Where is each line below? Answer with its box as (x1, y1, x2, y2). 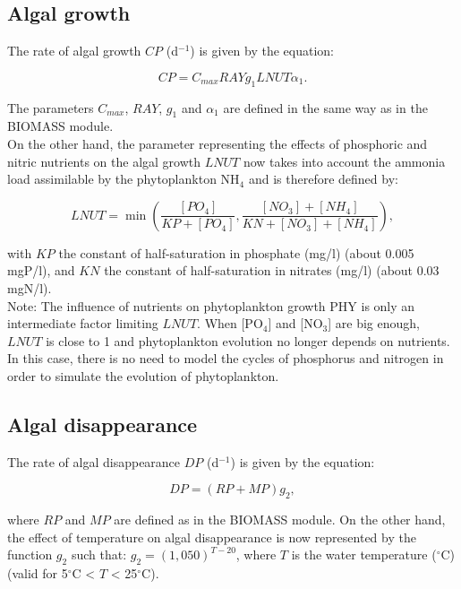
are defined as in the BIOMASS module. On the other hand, (114, 510, 446, 529)
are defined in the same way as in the (223, 98, 428, 117)
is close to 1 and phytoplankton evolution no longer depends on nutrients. (46, 331, 450, 350)
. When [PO (197, 314, 263, 333)
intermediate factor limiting (7, 314, 158, 333)
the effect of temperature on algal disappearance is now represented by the (7, 527, 416, 546)
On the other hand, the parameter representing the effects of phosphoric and (7, 134, 428, 152)
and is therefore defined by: (248, 169, 398, 188)
